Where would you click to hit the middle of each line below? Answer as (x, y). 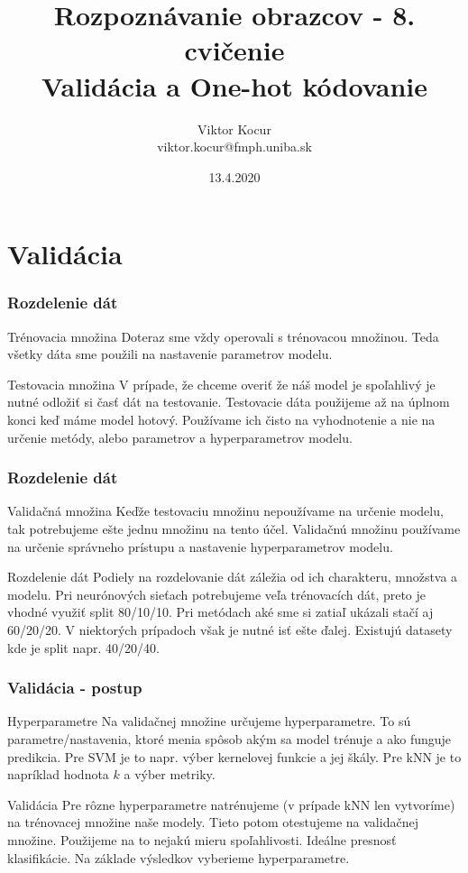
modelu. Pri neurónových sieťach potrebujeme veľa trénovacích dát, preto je (217, 594)
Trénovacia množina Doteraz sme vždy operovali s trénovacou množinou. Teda (223, 336)
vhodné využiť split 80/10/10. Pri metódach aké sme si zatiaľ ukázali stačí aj (220, 612)
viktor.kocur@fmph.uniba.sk (234, 147)
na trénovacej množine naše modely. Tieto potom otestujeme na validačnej (213, 822)
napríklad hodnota (58, 774)
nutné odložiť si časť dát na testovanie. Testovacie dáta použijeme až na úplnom (229, 402)
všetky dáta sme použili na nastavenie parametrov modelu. (170, 354)
